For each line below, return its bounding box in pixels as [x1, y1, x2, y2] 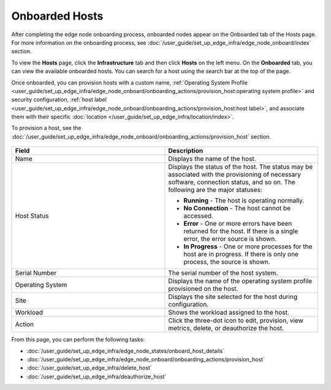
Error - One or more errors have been [183, 220, 292, 228]
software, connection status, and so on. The [168, 178, 295, 186]
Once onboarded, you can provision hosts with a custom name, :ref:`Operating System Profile [11, 78, 248, 86]
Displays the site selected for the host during [168, 292, 297, 301]
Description [168, 147, 204, 155]
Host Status [15, 212, 49, 220]
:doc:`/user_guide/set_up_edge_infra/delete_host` [26, 364, 153, 372]
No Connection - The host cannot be [183, 204, 291, 213]
